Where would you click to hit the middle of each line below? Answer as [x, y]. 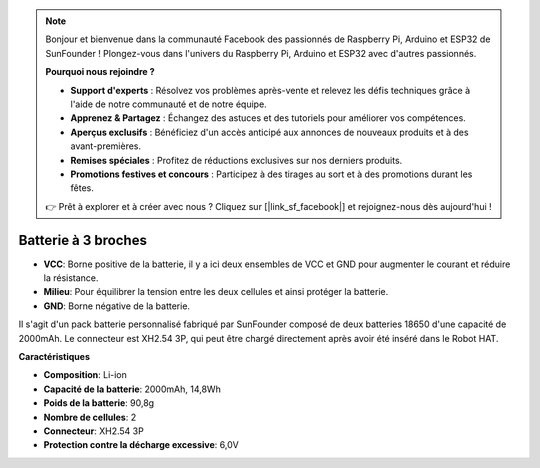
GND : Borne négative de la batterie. [116, 306]
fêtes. [82, 188]
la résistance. [71, 277]
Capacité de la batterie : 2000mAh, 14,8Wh [132, 389]
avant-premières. [106, 146]
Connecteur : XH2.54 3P [93, 431]
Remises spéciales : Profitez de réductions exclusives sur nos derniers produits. [236, 160]
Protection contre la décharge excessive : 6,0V [141, 445]
